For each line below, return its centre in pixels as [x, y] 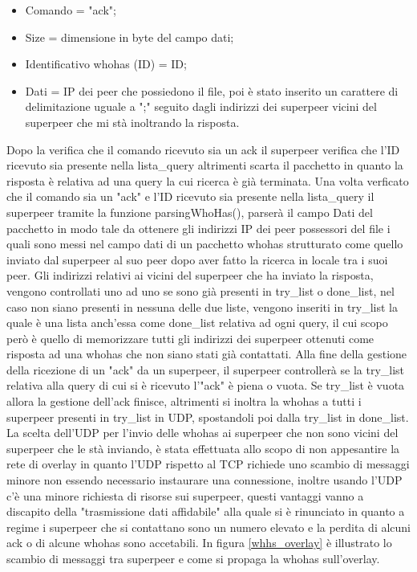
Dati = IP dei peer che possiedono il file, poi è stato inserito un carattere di [212, 90]
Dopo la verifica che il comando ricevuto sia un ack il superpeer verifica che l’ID [203, 149]
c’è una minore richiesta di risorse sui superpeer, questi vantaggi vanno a [185, 495]
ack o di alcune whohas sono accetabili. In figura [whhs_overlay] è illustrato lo [199, 543]
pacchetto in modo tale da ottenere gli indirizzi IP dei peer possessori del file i [198, 228]
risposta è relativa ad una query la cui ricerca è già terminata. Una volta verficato [208, 180]
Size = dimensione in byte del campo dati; [130, 37]
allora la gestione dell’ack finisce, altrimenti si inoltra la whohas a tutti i [184, 401]
